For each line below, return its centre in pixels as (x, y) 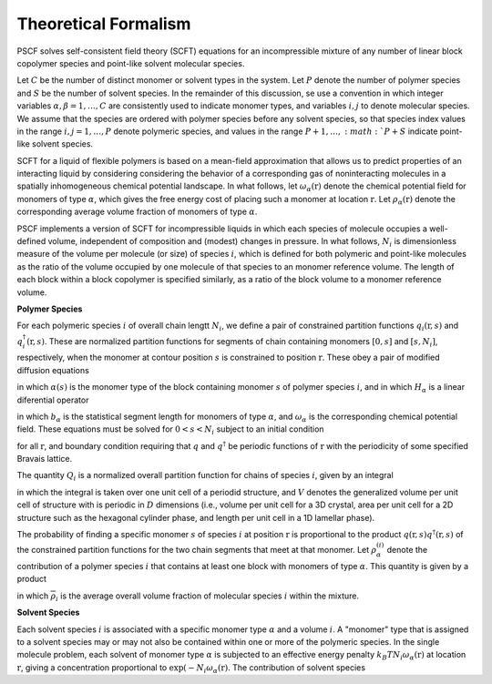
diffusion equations (53, 370)
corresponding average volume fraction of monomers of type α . (137, 212)
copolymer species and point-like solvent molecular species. (131, 63)
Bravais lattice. (45, 459)
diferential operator (53, 400)
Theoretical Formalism (104, 24)
